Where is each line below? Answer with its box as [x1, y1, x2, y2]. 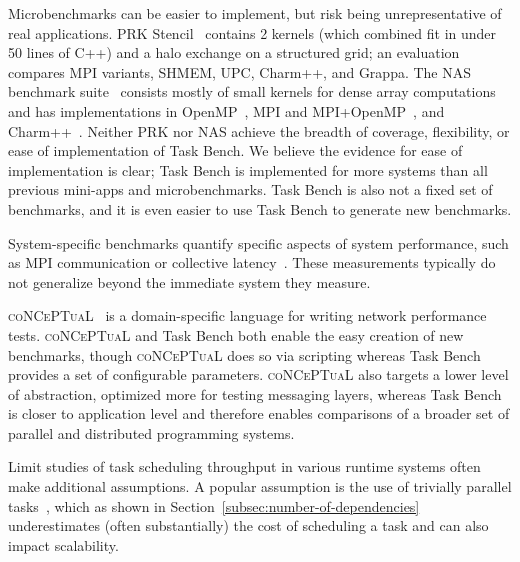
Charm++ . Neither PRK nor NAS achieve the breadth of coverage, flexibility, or [8, 120, 510, 141]
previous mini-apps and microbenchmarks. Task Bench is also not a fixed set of [8, 179, 493, 200]
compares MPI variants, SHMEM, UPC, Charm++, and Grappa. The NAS [8, 61, 472, 82]
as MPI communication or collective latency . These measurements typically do [8, 252, 496, 273]
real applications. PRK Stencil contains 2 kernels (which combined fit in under [8, 22, 497, 43]
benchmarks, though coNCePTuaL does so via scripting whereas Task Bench [8, 344, 481, 365]
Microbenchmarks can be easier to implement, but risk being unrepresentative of [8, 3, 502, 23]
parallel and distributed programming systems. [8, 422, 295, 443]
